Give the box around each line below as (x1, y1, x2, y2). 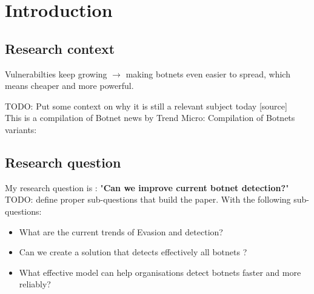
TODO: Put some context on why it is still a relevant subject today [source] (5, 99, 287, 112)
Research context (5, 39, 115, 57)
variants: (5, 123, 37, 136)
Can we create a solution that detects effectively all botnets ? (19, 246, 247, 258)
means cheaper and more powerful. (5, 79, 134, 92)
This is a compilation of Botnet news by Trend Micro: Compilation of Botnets (5, 111, 295, 124)
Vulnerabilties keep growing (5, 67, 107, 80)
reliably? (19, 278, 51, 290)
